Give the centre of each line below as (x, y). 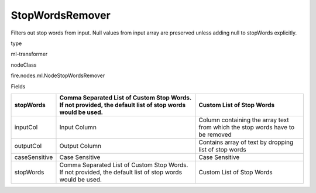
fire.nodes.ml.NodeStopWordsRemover (58, 75)
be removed (215, 135)
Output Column (80, 146)
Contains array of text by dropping (246, 142)
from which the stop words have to (247, 127)
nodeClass (24, 65)
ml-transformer (29, 54)
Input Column (78, 127)
